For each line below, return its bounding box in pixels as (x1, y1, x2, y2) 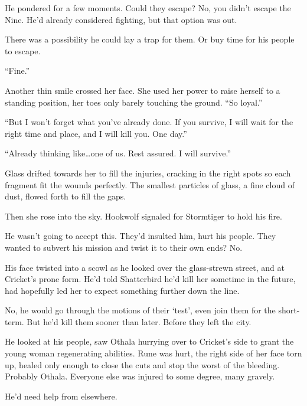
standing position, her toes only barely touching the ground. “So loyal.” (5, 96, 263, 108)
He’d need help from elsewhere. (5, 389, 117, 402)
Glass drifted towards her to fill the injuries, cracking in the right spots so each (5, 166, 291, 179)
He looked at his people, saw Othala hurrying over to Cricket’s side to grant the (5, 335, 294, 348)
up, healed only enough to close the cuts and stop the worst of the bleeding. (5, 358, 280, 371)
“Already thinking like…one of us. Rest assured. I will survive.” (5, 147, 231, 159)
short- (278, 304, 300, 316)
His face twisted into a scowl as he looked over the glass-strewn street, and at (5, 261, 285, 273)
